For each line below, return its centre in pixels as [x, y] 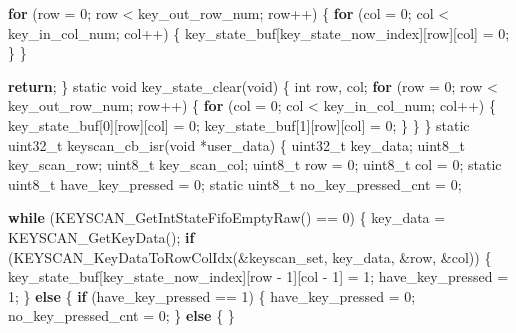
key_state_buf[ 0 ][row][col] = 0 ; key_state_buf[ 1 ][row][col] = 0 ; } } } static [239, 124]
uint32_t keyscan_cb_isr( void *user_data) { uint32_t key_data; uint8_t [236, 144]
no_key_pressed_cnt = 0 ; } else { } [121, 315]
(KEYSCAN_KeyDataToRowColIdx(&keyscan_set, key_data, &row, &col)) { [250, 256]
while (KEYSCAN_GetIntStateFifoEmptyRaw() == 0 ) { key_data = [227, 217]
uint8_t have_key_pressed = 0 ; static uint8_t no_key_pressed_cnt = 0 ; [235, 183]
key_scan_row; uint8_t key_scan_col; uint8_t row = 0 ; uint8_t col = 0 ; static [255, 164]
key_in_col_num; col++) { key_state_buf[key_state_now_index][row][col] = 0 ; [259, 32]
